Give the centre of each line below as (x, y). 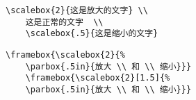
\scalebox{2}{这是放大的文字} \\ (77, 10)
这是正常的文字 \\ (64, 22)
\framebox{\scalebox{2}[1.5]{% (98, 78)
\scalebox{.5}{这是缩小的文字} (92, 34)
